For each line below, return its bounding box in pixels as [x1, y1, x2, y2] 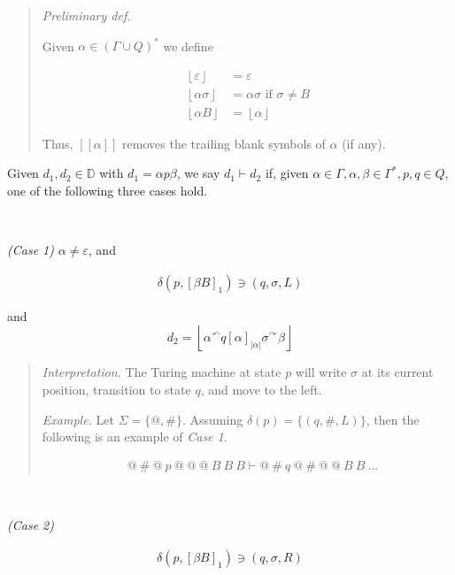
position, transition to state [42, 379, 191, 398]
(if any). [342, 134, 386, 152]
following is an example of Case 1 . [42, 427, 227, 446]
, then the [366, 410, 420, 428]
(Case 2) [7, 516, 54, 534]
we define [163, 36, 213, 55]
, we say [176, 164, 220, 182]
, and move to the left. [200, 379, 322, 398]
